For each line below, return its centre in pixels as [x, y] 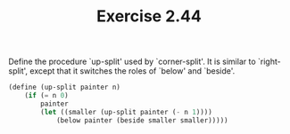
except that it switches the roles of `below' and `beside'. [133, 71]
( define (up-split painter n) [65, 87]
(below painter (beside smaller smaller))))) [142, 120]
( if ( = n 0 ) [46, 96]
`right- [269, 62]
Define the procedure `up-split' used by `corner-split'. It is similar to [132, 62]
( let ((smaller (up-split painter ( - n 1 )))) [127, 112]
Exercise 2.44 [149, 16]
